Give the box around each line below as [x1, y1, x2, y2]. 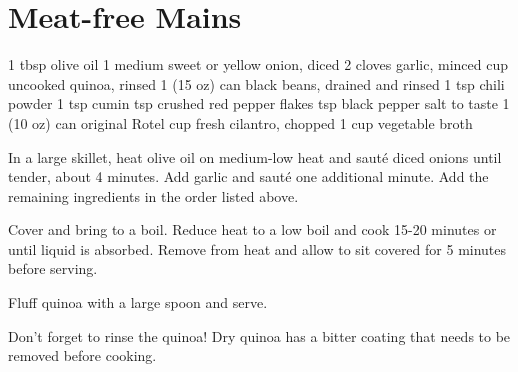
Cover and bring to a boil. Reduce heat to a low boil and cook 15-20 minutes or [8, 219, 497, 240]
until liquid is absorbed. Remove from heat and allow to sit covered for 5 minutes [8, 238, 507, 259]
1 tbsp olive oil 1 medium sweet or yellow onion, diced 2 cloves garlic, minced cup [8, 54, 508, 75]
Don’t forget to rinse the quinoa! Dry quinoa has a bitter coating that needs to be [8, 325, 511, 346]
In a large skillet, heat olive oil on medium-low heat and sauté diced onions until [8, 146, 502, 167]
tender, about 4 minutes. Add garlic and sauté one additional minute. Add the [8, 166, 489, 187]
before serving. [8, 258, 98, 279]
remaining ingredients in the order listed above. [8, 185, 299, 206]
